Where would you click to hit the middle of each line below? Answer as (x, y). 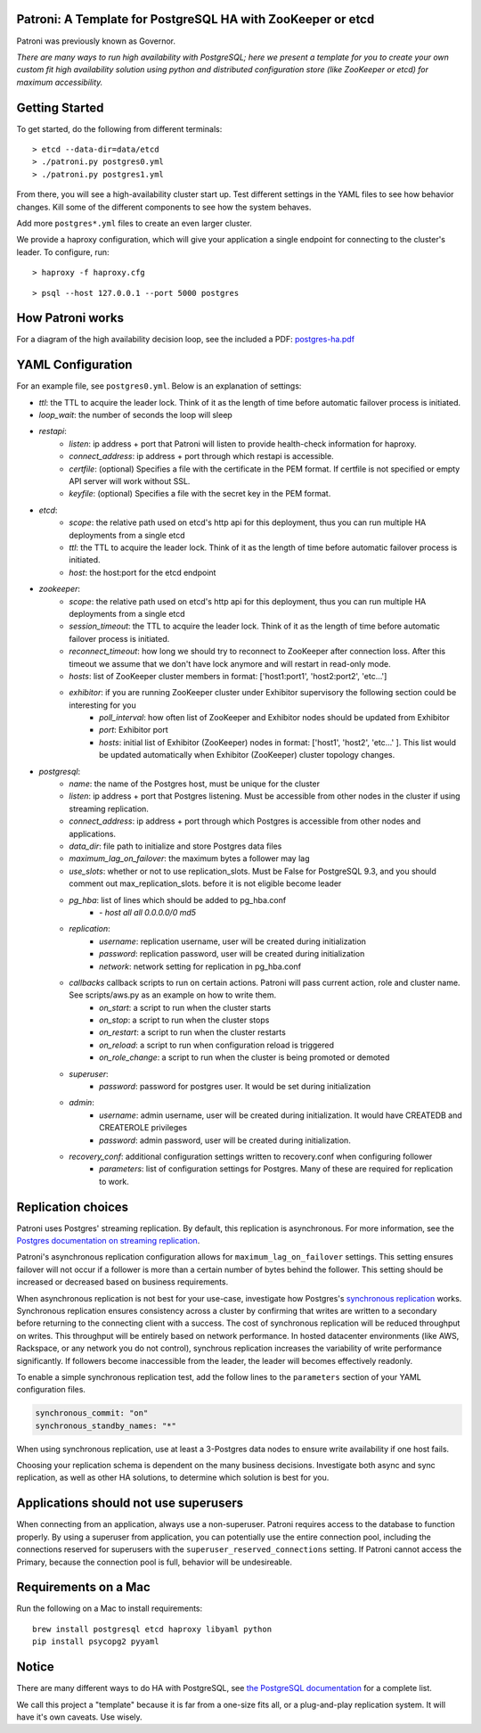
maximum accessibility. (60, 82)
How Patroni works (70, 318)
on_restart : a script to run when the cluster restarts (193, 1032)
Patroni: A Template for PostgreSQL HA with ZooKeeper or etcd (196, 19)
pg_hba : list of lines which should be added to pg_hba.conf (178, 899)
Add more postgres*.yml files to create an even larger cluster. (135, 223)
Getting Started (60, 107)
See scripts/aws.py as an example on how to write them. (172, 995)
